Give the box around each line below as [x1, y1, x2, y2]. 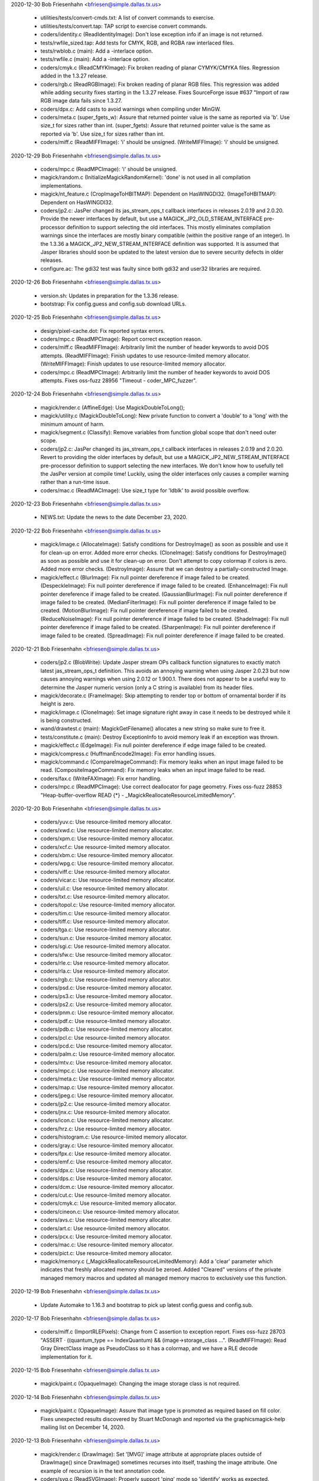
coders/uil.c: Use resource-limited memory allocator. [40, 884, 169, 892]
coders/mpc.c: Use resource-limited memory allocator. [40, 1067, 174, 1075]
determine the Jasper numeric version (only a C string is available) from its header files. [40, 684, 254, 691]
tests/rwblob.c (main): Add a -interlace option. [40, 47, 154, 55]
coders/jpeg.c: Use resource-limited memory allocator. [40, 1092, 174, 1099]
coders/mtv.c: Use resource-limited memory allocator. [40, 1059, 172, 1066]
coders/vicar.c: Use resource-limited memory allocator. [40, 877, 175, 884]
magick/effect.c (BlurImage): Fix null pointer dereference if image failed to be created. [40, 573, 250, 581]
